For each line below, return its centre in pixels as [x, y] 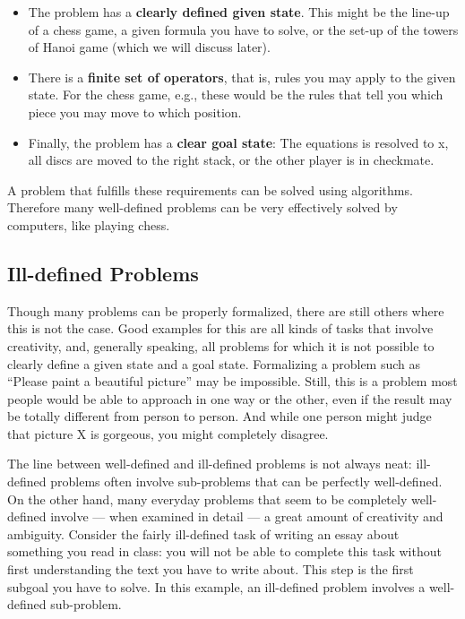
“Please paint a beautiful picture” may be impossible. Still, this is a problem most [232, 381]
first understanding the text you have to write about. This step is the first [211, 569]
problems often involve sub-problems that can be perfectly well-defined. [246, 481]
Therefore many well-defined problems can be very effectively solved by [202, 207]
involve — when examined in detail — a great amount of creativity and [247, 516]
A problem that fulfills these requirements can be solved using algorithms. [210, 189]
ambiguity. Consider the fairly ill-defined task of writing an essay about [203, 533]
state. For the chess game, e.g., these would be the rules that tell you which [236, 95]
